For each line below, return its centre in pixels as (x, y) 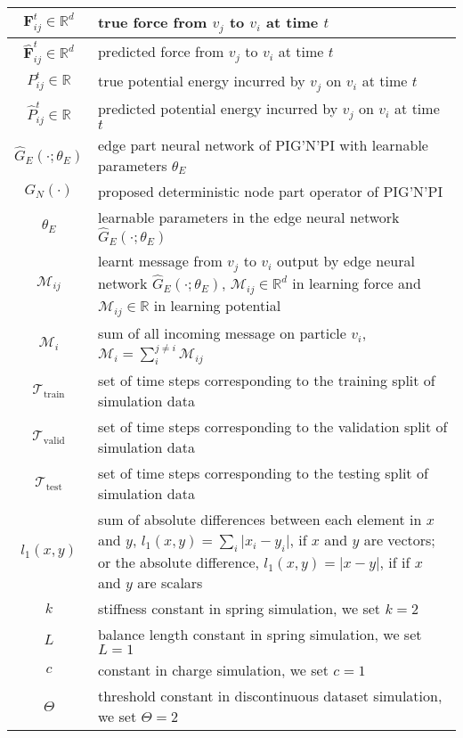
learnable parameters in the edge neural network (248, 217)
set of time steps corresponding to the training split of (266, 381)
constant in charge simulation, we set (213, 670)
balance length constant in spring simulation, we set (260, 635)
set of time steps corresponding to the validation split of (272, 427)
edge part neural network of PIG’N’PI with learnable (263, 144)
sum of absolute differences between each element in (260, 520)
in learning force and (357, 283)
